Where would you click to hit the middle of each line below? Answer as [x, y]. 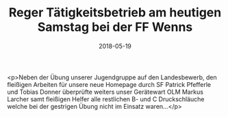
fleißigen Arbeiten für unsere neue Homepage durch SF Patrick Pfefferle [109, 84]
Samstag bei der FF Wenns [115, 27]
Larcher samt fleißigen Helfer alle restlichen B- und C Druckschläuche [106, 99]
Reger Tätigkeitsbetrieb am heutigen [115, 13]
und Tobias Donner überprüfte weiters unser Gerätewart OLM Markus [105, 92]
